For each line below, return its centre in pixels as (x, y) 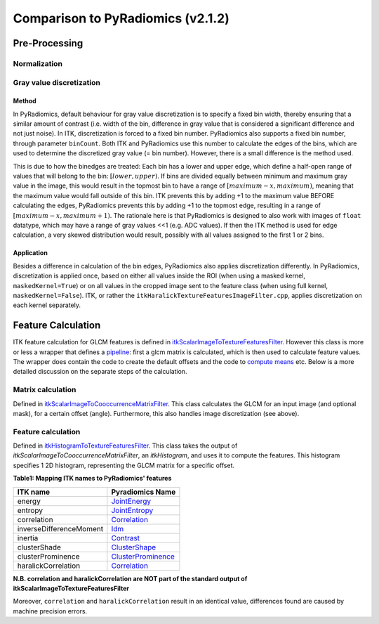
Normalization (38, 63)
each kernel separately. (47, 305)
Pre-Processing (48, 43)
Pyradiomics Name (144, 492)
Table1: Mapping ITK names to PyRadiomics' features (92, 479)
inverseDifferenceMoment (60, 528)
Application (31, 253)
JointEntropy (132, 510)
